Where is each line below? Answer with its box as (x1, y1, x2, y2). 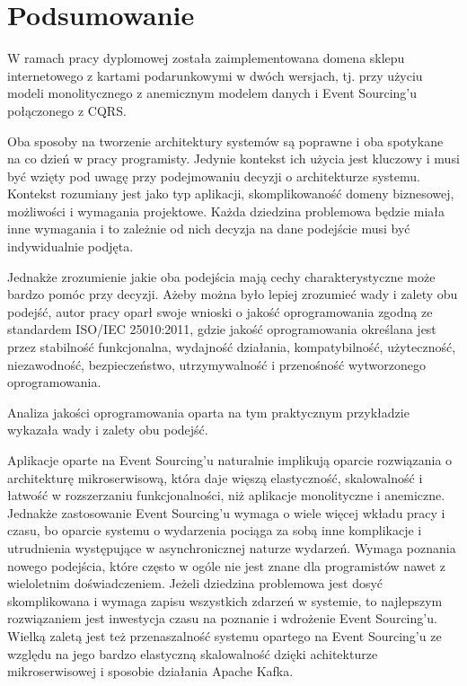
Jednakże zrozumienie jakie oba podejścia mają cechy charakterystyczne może (7, 267, 436, 286)
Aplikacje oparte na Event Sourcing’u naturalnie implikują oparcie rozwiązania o (7, 451, 453, 469)
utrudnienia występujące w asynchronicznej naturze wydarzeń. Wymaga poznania (7, 538, 456, 557)
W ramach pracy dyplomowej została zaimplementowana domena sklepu (7, 48, 405, 67)
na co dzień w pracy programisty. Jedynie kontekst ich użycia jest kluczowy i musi (7, 149, 460, 168)
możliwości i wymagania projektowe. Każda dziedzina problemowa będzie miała (7, 201, 445, 220)
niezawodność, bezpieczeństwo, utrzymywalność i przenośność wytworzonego (7, 355, 426, 374)
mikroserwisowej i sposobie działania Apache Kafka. (7, 662, 294, 681)
